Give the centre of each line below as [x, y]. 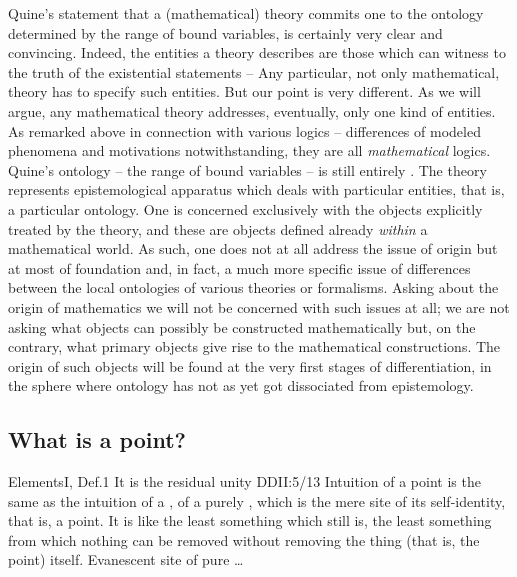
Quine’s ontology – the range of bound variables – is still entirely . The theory [247, 169]
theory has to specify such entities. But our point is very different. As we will [244, 91]
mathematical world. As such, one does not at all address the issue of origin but [253, 248]
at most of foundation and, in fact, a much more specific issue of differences [239, 267]
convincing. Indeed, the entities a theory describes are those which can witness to [257, 52]
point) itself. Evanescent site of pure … [126, 559]
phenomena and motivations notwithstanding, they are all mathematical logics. [249, 150]
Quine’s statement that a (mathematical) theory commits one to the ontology [246, 13]
